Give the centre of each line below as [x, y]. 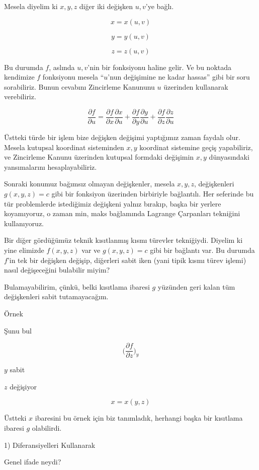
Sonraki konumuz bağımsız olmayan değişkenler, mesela [90, 184]
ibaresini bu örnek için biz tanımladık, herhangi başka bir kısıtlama [139, 418]
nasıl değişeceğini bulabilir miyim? [57, 270]
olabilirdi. [47, 427]
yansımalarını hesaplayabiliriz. [51, 166]
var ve [91, 250]
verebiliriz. [20, 96]
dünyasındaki [229, 157]
